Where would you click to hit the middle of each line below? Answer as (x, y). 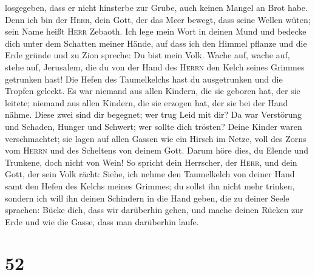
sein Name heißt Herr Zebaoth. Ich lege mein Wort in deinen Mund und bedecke (156, 31)
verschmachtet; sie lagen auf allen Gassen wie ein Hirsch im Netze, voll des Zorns (156, 138)
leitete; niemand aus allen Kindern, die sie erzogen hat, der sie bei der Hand (147, 102)
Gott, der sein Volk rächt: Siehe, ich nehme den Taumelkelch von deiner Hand (150, 174)
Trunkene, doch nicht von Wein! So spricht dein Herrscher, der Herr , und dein (151, 162)
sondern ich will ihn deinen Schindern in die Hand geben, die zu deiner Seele (147, 198)
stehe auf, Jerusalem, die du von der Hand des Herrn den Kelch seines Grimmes (155, 66)
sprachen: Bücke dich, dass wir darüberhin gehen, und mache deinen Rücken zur (154, 210)
